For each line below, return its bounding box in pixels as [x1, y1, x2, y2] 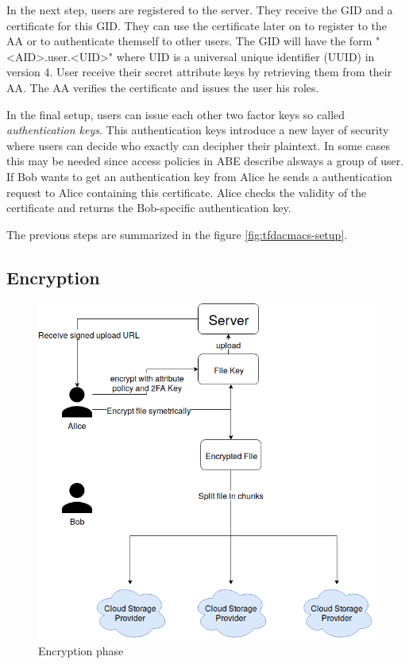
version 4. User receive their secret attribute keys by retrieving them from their [6, 64, 392, 80]
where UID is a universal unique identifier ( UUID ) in [116, 48, 375, 64]
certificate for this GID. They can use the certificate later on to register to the [6, 17, 388, 33]
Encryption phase [38, 643, 124, 659]
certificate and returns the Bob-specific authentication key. [6, 199, 291, 216]
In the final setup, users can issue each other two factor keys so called [6, 106, 345, 122]
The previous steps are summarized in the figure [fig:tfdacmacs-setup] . [6, 226, 348, 242]
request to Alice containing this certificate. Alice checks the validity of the [6, 183, 367, 200]
